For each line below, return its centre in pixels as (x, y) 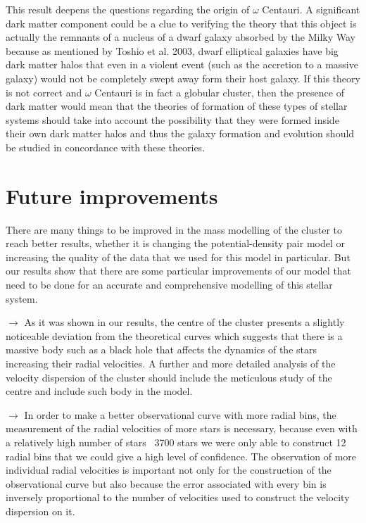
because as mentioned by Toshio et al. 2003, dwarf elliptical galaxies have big (172, 50)
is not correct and (44, 92)
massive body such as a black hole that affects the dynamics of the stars (161, 349)
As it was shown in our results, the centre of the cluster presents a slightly (184, 322)
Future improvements (112, 195)
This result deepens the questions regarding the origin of (128, 9)
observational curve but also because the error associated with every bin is (166, 483)
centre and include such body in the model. (99, 391)
